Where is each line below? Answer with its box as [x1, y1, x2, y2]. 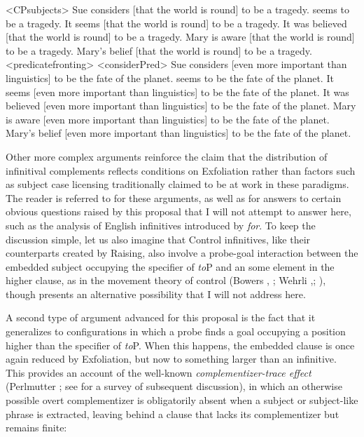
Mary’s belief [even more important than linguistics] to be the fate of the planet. [6, 126, 351, 140]
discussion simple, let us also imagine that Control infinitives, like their [6, 231, 311, 246]
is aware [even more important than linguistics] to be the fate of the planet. [6, 112, 330, 126]
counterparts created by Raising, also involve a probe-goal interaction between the [6, 246, 358, 260]
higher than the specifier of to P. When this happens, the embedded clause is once [6, 337, 355, 352]
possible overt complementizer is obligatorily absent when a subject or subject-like [6, 393, 358, 408]
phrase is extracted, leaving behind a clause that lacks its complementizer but [6, 406, 339, 421]
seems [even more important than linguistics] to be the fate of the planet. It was [6, 84, 349, 99]
